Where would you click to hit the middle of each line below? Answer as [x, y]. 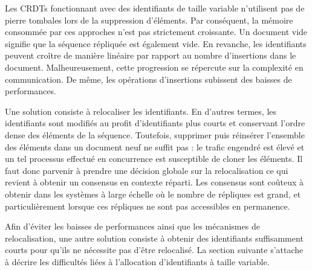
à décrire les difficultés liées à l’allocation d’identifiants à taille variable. [137, 261]
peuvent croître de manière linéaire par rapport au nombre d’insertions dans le [151, 55]
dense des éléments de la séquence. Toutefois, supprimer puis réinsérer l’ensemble [155, 134]
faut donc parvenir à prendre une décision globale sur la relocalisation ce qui [147, 170]
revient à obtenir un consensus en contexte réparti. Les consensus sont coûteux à [154, 182]
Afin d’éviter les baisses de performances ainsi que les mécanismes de [132, 226]
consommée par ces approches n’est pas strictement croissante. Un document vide [156, 32]
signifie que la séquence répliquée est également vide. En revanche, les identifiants [156, 43]
